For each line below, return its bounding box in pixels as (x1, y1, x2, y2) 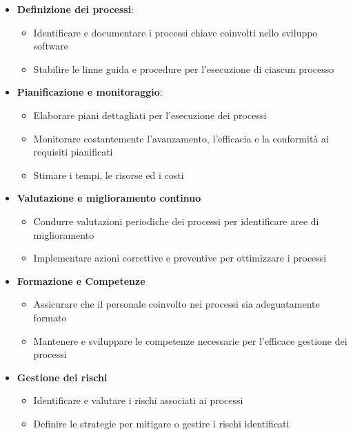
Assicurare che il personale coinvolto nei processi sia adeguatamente (33, 297, 320, 311)
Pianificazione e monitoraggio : (17, 85, 163, 99)
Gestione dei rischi (17, 370, 108, 384)
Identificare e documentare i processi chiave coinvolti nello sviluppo (33, 25, 318, 39)
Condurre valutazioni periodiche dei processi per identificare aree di (33, 213, 319, 228)
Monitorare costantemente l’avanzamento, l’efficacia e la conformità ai (33, 131, 329, 145)
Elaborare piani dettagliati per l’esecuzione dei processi (33, 107, 267, 122)
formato (33, 310, 67, 324)
